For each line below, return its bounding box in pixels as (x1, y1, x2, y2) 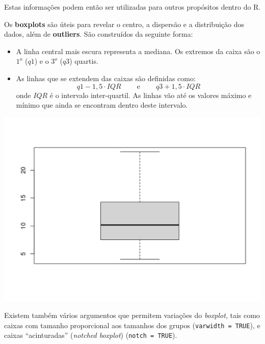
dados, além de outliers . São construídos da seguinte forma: (4, 29, 193, 39)
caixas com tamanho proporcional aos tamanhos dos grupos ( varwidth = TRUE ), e (4, 320, 260, 330)
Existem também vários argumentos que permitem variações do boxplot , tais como (4, 310, 260, 321)
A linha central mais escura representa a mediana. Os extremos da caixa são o (16, 45, 260, 56)
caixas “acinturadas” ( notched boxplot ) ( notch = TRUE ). (4, 330, 177, 340)
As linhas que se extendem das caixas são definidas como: (16, 72, 196, 83)
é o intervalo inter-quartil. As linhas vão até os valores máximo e (49, 89, 252, 100)
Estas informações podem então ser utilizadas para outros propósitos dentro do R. (4, 2, 261, 12)
